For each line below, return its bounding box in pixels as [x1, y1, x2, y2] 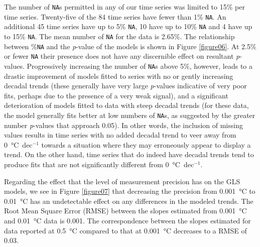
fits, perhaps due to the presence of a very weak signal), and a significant [4, 90, 228, 100]
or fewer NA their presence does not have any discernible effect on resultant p [4, 51, 240, 61]
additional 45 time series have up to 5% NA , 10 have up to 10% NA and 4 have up [4, 21, 252, 32]
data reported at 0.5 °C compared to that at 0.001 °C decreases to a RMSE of [4, 225, 247, 235]
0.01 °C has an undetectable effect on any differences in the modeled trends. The [4, 195, 253, 206]
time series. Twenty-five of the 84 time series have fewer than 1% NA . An [4, 11, 226, 22]
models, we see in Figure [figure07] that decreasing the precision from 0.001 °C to [4, 186, 255, 196]
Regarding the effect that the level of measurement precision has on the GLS [4, 176, 240, 186]
